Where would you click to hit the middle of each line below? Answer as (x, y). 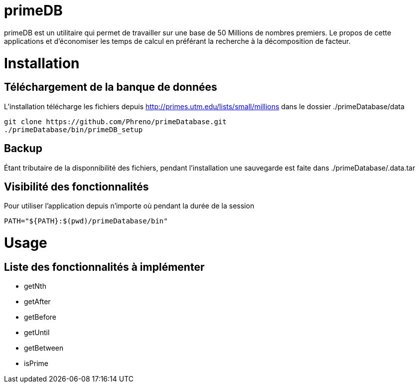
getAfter (37, 302)
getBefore (40, 317)
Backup (23, 149)
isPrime (36, 364)
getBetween (44, 348)
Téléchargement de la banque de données (111, 87)
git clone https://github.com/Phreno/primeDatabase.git (115, 121)
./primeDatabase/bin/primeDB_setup (73, 129)
